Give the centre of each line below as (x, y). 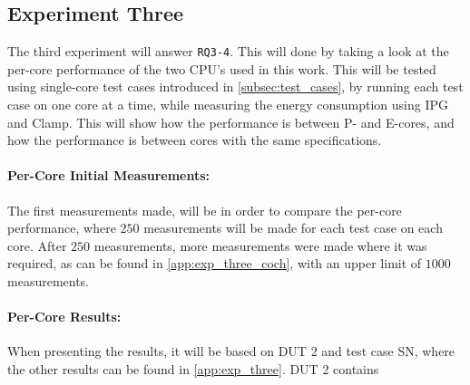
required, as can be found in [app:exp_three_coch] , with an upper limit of (215, 263)
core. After (37, 245)
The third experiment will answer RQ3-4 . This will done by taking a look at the (228, 51)
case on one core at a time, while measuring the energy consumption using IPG (228, 105)
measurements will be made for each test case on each (293, 228)
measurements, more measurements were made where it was (260, 245)
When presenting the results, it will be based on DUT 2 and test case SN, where (231, 351)
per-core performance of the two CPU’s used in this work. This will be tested (222, 68)
